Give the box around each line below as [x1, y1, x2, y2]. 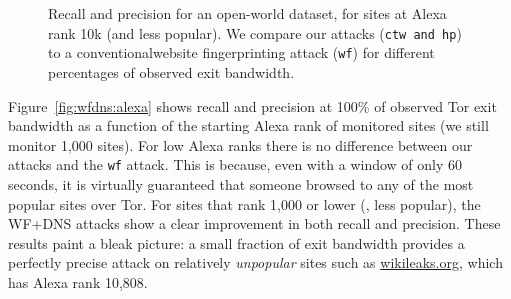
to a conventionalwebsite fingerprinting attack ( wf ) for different [48, 42, 435, 63]
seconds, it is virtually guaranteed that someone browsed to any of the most [8, 173, 474, 194]
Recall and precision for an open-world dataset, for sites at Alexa [48, 3, 447, 23]
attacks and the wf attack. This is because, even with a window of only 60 [8, 154, 463, 175]
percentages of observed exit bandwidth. [48, 61, 295, 82]
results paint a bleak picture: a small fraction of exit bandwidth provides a [8, 232, 465, 253]
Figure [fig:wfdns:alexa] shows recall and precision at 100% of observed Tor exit [8, 95, 497, 116]
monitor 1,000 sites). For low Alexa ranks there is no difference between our [8, 134, 473, 155]
